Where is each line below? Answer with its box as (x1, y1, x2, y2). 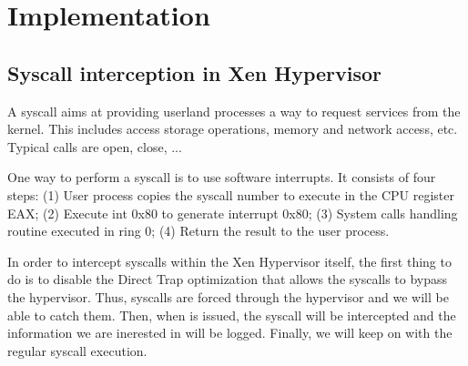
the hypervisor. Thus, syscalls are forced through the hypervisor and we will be (7, 287, 449, 306)
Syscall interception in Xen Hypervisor (7, 58, 382, 86)
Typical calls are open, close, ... (7, 137, 182, 156)
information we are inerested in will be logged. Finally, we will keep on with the (7, 323, 453, 342)
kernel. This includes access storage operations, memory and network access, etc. (7, 119, 458, 138)
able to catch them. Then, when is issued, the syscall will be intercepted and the (7, 305, 456, 324)
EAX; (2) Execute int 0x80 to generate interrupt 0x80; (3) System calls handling (7, 203, 458, 222)
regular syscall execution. (7, 341, 148, 360)
